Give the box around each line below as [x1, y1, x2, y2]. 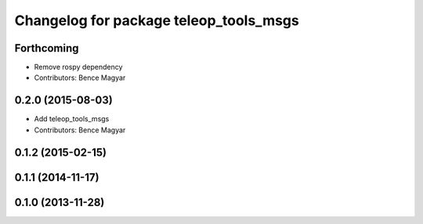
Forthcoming [14, 42, 79, 55]
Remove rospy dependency [34, 63, 123, 72]
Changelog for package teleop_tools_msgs [14, 12, 299, 29]
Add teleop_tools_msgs [34, 114, 110, 124]
